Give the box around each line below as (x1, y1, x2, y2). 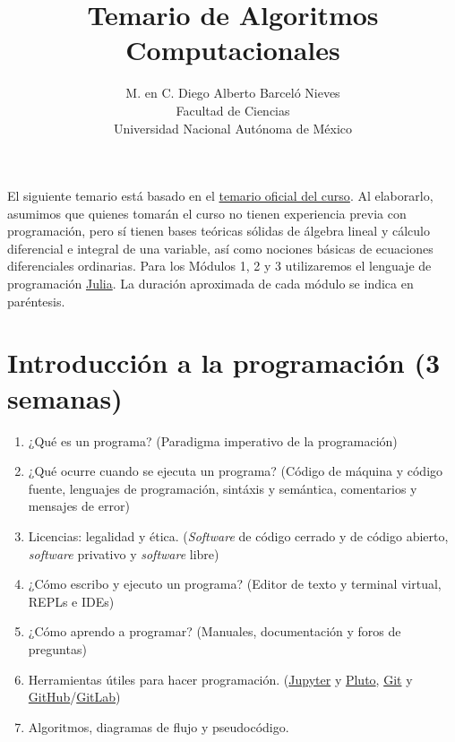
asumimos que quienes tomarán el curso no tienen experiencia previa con (7, 203, 407, 222)
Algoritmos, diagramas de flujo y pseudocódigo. (28, 717, 289, 736)
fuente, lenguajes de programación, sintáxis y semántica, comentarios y (28, 479, 417, 497)
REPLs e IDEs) (28, 591, 115, 610)
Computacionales (125, 31, 340, 68)
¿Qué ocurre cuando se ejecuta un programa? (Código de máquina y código (28, 462, 443, 480)
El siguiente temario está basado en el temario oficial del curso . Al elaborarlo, (7, 186, 434, 205)
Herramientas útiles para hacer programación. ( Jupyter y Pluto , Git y (28, 669, 413, 688)
